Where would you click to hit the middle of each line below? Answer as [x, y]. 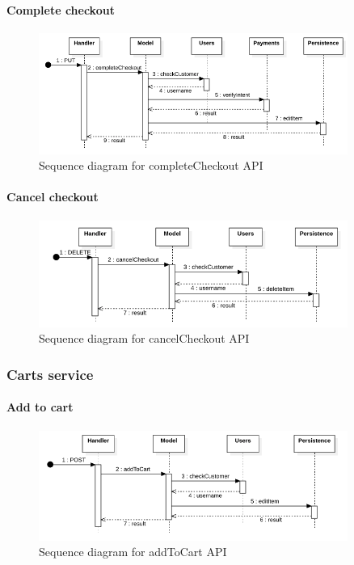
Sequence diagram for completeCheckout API [151, 165]
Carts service [50, 374]
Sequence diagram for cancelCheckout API [144, 338]
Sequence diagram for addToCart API [133, 552]
